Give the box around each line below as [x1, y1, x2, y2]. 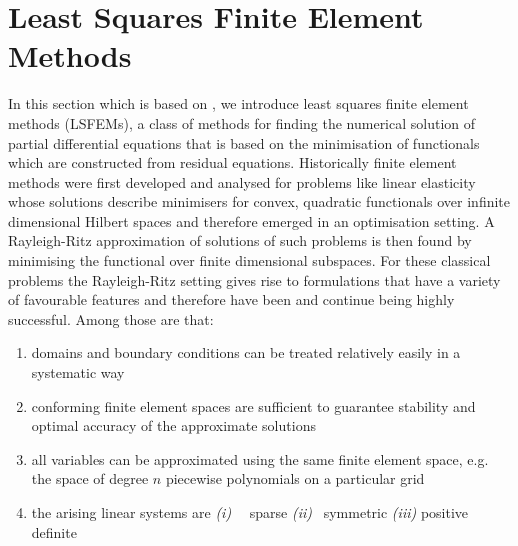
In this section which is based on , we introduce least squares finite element [8, 93, 469, 114]
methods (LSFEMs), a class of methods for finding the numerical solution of [8, 112, 476, 133]
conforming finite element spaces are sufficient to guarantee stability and [31, 395, 476, 416]
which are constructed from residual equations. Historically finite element [8, 152, 457, 173]
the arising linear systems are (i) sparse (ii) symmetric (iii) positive [31, 502, 469, 522]
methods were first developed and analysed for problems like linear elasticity [8, 171, 476, 192]
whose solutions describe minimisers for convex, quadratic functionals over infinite [8, 191, 511, 212]
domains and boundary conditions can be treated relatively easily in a [31, 342, 461, 363]
